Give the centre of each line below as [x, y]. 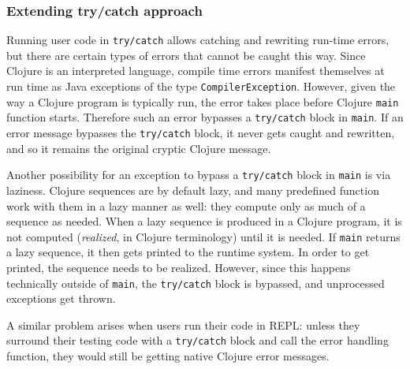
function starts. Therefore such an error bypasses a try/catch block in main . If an [205, 117]
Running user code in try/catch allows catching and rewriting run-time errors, [198, 40]
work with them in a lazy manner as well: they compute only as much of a [186, 205]
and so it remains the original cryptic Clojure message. [139, 148]
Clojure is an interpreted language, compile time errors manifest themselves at [196, 71]
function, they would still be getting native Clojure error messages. [168, 356]
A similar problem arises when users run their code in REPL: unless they [183, 324]
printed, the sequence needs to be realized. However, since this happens [179, 267]
